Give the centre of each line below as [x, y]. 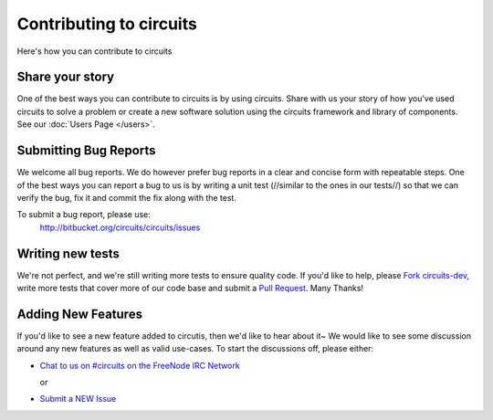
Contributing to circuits [107, 24]
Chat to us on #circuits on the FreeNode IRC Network [140, 365]
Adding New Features [80, 314]
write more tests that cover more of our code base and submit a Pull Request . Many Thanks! [190, 288]
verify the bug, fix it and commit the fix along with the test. [127, 197]
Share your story [65, 77]
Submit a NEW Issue [78, 399]
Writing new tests [68, 253]
